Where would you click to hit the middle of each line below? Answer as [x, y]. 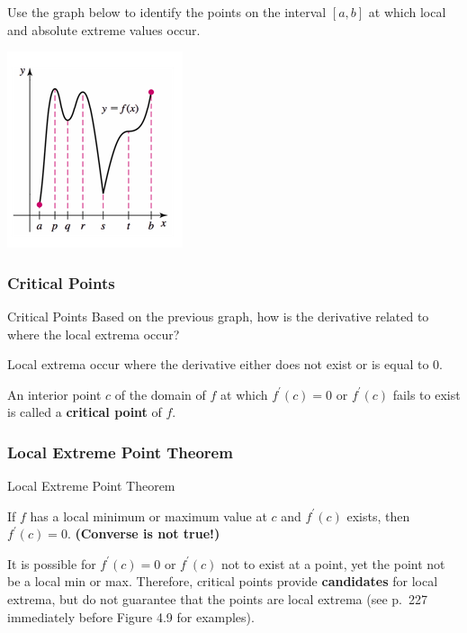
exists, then [378, 515]
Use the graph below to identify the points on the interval [167, 11]
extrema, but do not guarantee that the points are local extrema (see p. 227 [217, 599]
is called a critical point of [85, 412]
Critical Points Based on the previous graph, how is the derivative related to [218, 316]
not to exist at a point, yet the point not [333, 563]
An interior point [54, 394]
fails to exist [427, 394]
